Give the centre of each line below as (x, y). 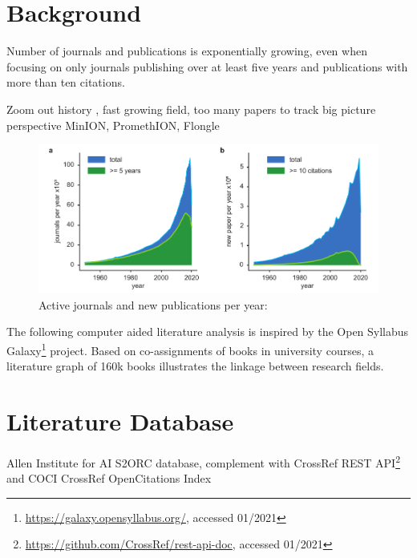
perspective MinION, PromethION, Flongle (113, 125)
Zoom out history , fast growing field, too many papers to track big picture (191, 109)
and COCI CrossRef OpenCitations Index (109, 478)
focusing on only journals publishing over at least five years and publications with (207, 66)
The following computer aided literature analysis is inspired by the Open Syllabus (208, 332)
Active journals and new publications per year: (153, 304)
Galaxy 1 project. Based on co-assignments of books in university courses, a (190, 349)
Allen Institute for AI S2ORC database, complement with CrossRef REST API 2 (203, 461)
